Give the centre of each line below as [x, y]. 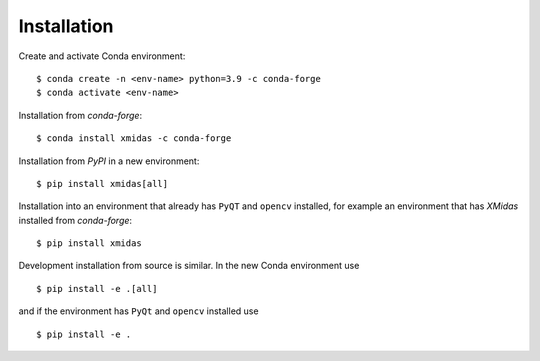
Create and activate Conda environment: [102, 56]
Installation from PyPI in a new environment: [109, 161]
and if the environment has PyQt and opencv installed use [138, 311]
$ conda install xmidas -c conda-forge [134, 138]
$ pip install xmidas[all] [102, 183]
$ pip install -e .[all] [97, 288]
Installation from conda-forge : [80, 115]
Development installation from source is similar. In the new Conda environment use [189, 266]
